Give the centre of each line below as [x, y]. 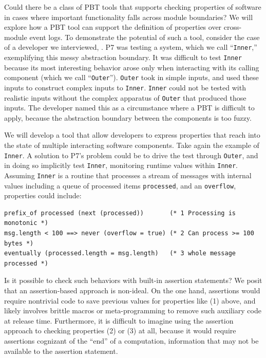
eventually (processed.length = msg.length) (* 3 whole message [120, 253]
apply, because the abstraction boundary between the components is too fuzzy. [128, 117]
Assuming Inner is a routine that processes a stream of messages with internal [128, 175]
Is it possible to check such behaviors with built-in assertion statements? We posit [133, 280]
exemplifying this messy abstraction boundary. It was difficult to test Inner [123, 57]
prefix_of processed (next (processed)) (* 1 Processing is [120, 213]
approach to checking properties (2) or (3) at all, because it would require [120, 331]
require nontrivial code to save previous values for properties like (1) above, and [130, 300]
